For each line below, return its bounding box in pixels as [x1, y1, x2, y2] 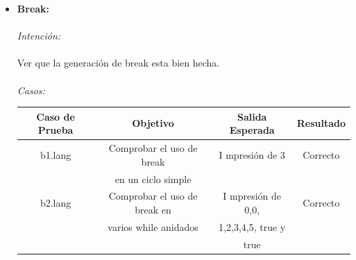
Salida [237, 109, 267, 123]
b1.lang [40, 147, 71, 162]
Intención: [17, 28, 61, 43]
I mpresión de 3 [219, 147, 285, 162]
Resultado [296, 116, 346, 130]
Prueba [37, 123, 74, 137]
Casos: [17, 83, 45, 97]
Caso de [36, 109, 75, 123]
